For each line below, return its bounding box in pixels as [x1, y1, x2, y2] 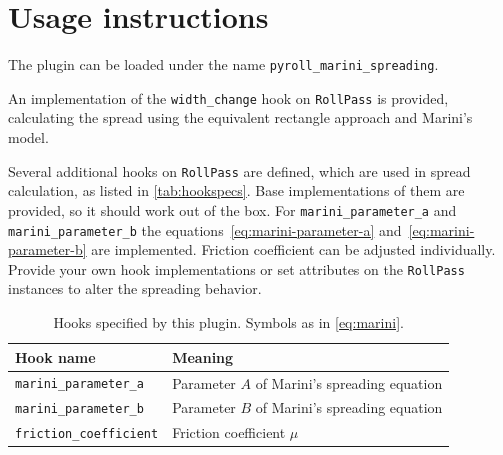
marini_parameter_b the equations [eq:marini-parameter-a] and [8, 219, 402, 240]
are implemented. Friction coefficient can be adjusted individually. [91, 239, 496, 260]
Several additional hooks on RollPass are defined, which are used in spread [8, 160, 471, 181]
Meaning [172, 346, 234, 367]
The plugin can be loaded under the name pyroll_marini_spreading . [8, 54, 439, 75]
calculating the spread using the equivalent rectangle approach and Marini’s [8, 107, 473, 128]
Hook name [15, 346, 96, 367]
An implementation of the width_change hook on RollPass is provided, [8, 87, 449, 108]
